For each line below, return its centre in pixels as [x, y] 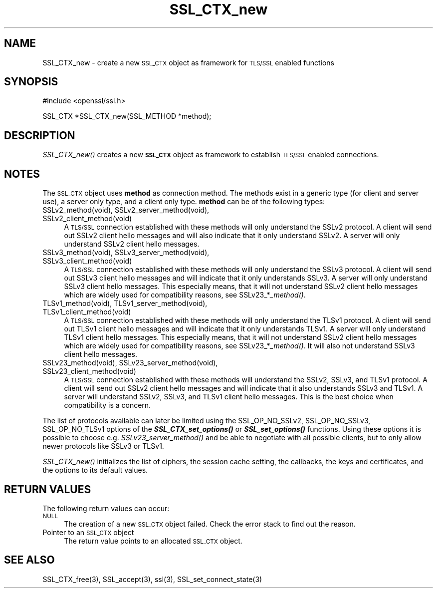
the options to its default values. [95, 470]
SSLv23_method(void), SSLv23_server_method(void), [130, 363]
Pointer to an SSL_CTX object [88, 532]
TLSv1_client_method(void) [87, 312]
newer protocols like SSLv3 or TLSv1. [103, 446]
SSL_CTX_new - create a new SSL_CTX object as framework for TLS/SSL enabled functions [188, 62]
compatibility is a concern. [108, 405]
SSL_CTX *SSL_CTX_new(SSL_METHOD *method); [127, 116]
